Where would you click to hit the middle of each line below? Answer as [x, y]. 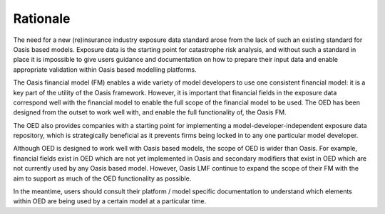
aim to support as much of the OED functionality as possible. [102, 178]
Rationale [42, 18]
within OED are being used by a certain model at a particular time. [110, 201]
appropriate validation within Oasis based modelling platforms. [105, 69]
